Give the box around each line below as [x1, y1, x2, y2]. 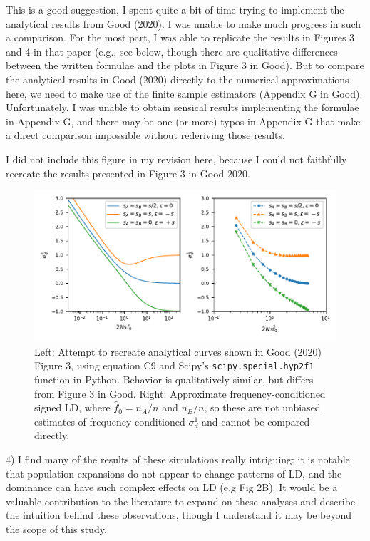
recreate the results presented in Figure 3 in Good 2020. [6, 165, 250, 180]
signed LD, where [34, 400, 111, 415]
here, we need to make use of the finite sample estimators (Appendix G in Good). [6, 86, 363, 101]
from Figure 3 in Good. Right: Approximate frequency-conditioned [34, 386, 326, 401]
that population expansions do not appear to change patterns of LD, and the [6, 465, 342, 480]
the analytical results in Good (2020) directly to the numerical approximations [6, 71, 349, 86]
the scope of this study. [6, 521, 107, 536]
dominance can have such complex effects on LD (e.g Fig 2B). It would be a [6, 480, 338, 495]
